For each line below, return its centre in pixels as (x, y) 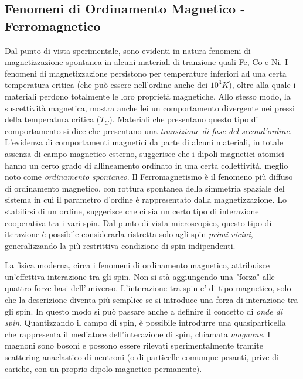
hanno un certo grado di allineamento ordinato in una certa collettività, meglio (147, 165)
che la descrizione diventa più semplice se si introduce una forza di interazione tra (151, 300)
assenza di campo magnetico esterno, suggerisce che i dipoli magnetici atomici (144, 153)
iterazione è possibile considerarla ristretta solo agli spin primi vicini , (129, 234)
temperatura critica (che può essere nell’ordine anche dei (106, 85)
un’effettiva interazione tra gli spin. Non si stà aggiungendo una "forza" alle (140, 276)
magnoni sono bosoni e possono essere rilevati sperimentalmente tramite (134, 345)
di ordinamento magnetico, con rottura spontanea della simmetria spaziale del (145, 188)
